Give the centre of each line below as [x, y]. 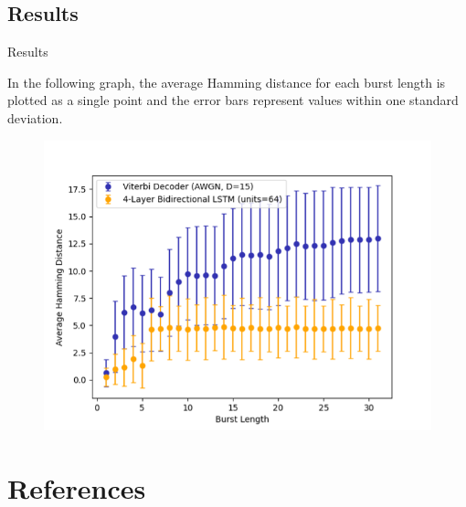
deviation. [35, 117]
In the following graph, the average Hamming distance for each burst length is [227, 82]
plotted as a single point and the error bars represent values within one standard [233, 100]
